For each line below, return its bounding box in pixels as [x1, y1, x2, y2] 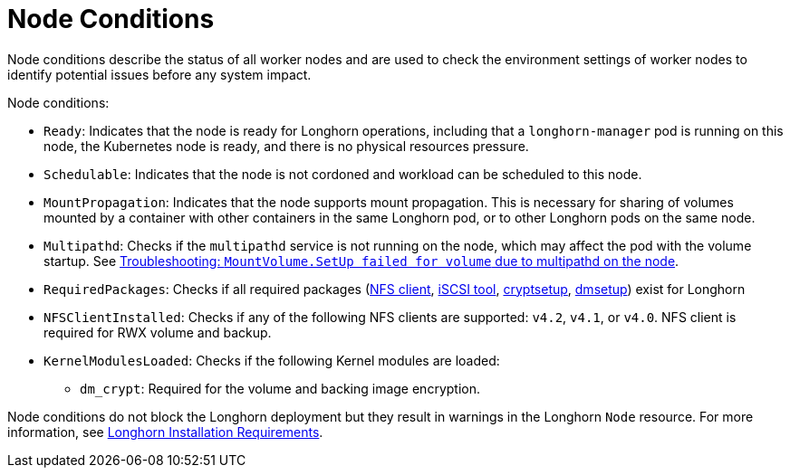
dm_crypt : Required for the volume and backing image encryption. [80, 380, 480, 396]
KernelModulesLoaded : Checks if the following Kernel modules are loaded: [43, 352, 500, 368]
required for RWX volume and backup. [43, 324, 272, 340]
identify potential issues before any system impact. [7, 66, 312, 82]
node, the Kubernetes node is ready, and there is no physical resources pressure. [43, 138, 529, 154]
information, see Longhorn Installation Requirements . [7, 423, 323, 440]
